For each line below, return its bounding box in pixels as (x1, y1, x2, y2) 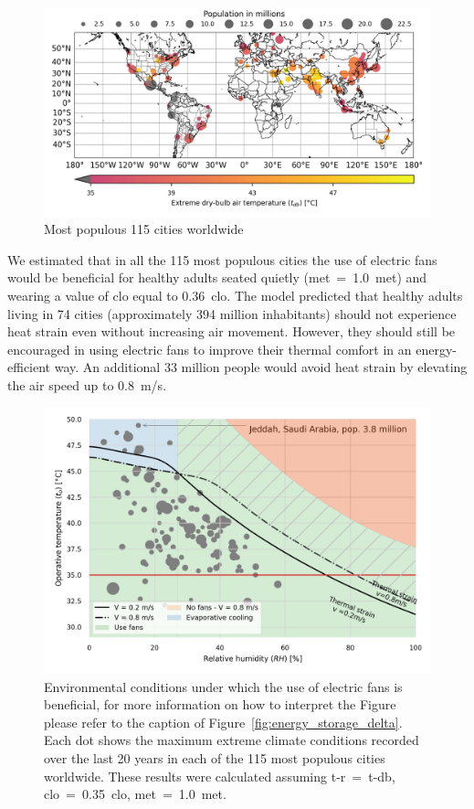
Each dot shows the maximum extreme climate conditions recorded (44, 730, 419, 750)
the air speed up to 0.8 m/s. (7, 375, 167, 394)
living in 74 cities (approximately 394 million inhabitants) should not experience (7, 303, 457, 323)
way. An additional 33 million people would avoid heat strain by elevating (54, 357, 468, 377)
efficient (7, 357, 51, 377)
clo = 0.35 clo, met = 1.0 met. (44, 784, 226, 804)
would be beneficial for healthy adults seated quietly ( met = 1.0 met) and (7, 268, 427, 287)
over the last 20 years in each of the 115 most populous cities (44, 748, 385, 767)
